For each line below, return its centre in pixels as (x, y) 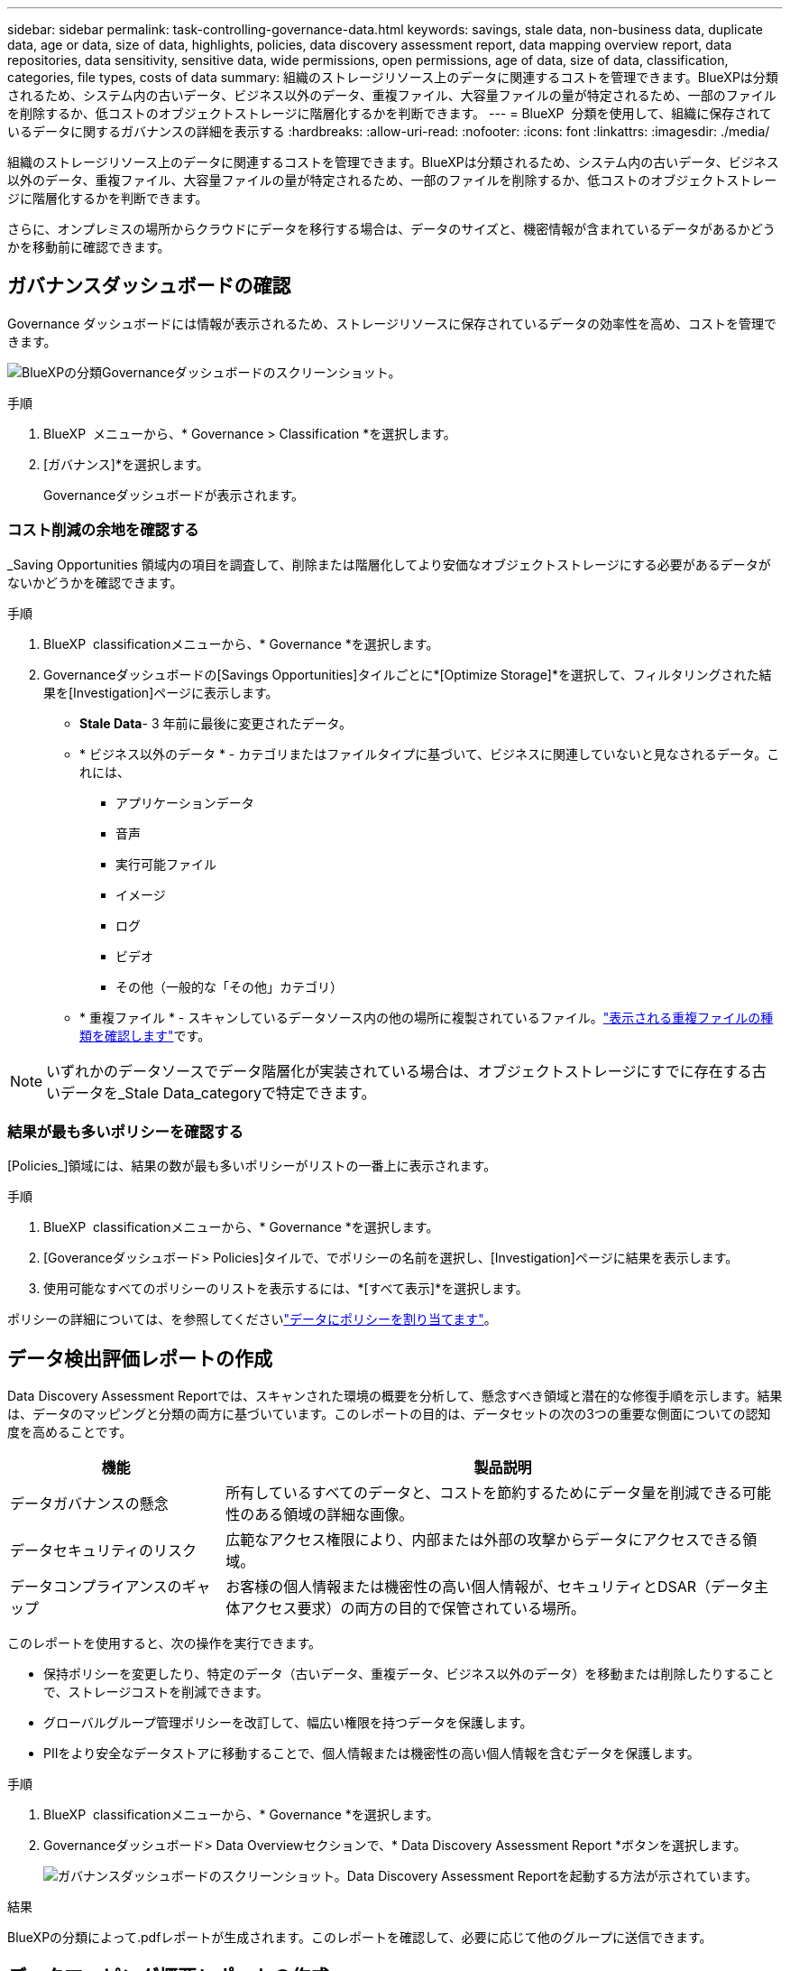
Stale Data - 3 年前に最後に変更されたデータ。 (216, 723)
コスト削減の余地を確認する (103, 530)
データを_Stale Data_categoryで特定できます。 (218, 1092)
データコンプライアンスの (96, 1587)
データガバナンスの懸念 (89, 1504)
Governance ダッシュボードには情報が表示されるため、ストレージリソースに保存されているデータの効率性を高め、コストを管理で (392, 323)
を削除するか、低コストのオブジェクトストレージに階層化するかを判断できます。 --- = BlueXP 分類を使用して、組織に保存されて (390, 113)
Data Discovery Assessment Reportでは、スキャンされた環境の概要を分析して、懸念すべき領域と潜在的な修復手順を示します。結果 (395, 1396)
